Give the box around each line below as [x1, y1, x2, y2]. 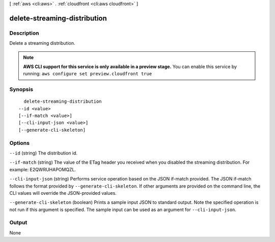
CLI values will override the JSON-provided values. [9, 190, 117, 196]
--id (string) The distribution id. [9, 150, 77, 156]
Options [9, 139, 30, 146]
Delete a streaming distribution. [9, 40, 76, 46]
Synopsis [9, 86, 33, 93]
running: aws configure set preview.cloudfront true [23, 71, 152, 77]
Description [9, 29, 39, 37]
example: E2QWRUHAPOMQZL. [9, 166, 76, 172]
